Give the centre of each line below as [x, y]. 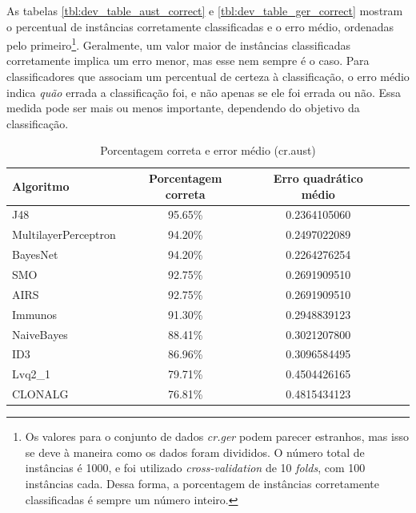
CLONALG [40, 394]
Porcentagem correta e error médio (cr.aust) [208, 150]
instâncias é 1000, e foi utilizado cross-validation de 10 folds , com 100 [195, 468]
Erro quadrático [318, 178]
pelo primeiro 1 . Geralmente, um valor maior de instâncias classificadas [179, 44]
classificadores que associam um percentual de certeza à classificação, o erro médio [208, 77]
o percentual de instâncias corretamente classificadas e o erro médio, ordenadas [200, 26]
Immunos [35, 314]
